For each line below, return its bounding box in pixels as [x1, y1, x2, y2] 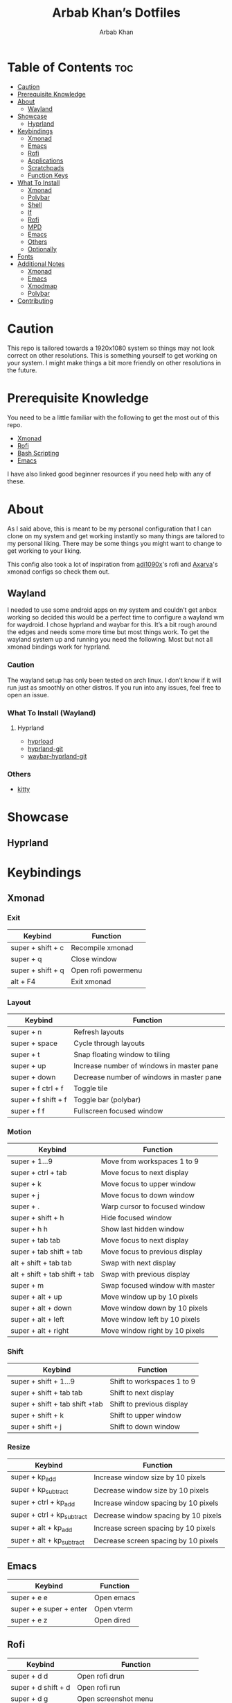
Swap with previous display [100, 1270, 190, 1279]
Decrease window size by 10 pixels [93, 1485, 209, 1495]
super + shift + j [10, 1422, 62, 1431]
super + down [10, 1072, 56, 1081]
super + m [10, 1281, 44, 1290]
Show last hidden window [100, 1224, 185, 1234]
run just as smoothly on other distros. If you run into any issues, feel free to [7, 683, 222, 692]
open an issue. [7, 690, 50, 699]
